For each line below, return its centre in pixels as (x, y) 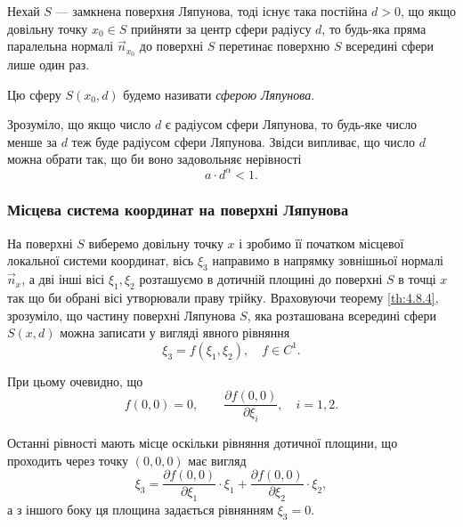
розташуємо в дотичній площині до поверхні (261, 279)
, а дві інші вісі (63, 279)
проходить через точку (68, 460)
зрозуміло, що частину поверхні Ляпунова (122, 315)
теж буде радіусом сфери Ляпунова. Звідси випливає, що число (244, 141)
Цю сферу (34, 94)
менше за (32, 141)
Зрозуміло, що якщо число (79, 124)
